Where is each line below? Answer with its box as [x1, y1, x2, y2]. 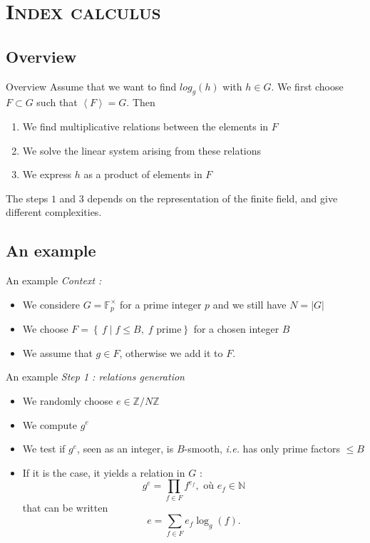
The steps [6, 190, 48, 205]
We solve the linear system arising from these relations [22, 143, 262, 157]
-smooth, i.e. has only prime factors [184, 441, 340, 456]
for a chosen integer [193, 321, 279, 336]
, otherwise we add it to [119, 345, 223, 360]
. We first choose [271, 78, 344, 93]
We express [22, 167, 72, 182]
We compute [22, 417, 78, 432]
